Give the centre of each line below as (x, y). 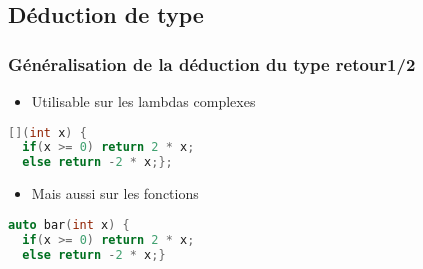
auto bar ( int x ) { (69, 224)
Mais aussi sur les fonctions (115, 193)
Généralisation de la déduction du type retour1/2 (212, 63)
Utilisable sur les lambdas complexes (143, 101)
